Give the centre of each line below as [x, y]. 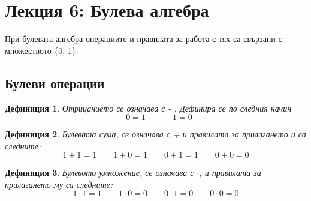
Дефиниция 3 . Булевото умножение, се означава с [99, 172]
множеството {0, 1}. [42, 50]
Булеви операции [55, 82]
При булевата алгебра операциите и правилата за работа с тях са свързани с [144, 39]
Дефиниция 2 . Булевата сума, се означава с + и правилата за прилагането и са [155, 134]
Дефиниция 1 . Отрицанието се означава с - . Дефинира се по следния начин [148, 108]
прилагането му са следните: [59, 184]
